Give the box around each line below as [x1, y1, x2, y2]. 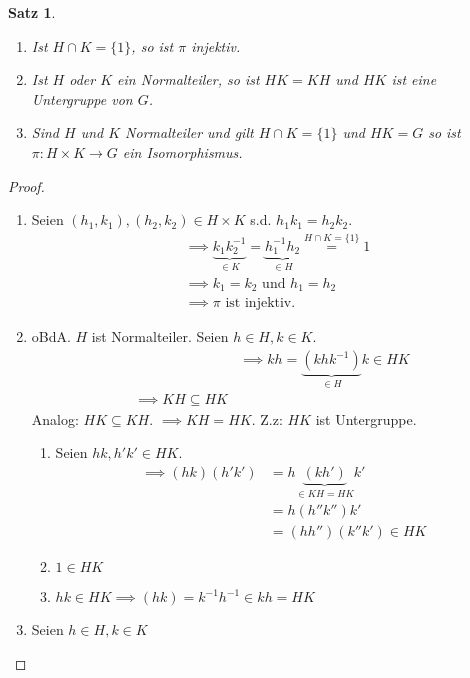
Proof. [8, 175, 45, 196]
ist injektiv [225, 296, 292, 311]
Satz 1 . [8, 2, 56, 22]
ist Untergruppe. [315, 408, 417, 429]
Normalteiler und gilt [125, 122, 254, 143]
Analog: [31, 408, 79, 429]
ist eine [391, 69, 437, 90]
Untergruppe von [31, 88, 133, 109]
